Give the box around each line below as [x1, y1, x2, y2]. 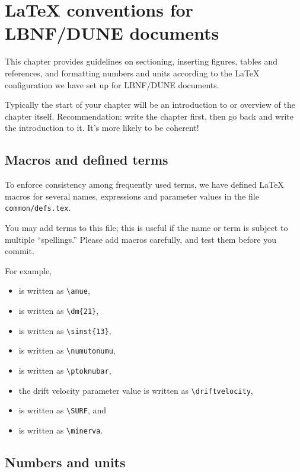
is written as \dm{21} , [18, 304, 99, 316]
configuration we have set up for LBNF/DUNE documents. [5, 78, 219, 91]
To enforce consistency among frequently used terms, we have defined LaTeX [5, 178, 284, 191]
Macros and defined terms [5, 150, 168, 169]
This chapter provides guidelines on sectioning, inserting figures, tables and [5, 55, 277, 68]
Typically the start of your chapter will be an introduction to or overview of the [5, 98, 295, 111]
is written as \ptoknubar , [18, 364, 111, 376]
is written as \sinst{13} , [18, 324, 111, 336]
